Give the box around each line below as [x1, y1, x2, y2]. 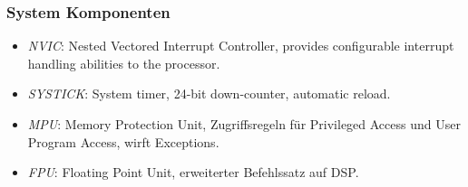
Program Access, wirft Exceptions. [27, 132, 219, 151]
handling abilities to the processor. [27, 53, 220, 72]
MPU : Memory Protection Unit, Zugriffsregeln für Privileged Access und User [27, 115, 461, 133]
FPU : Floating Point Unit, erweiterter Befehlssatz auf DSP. [27, 163, 359, 182]
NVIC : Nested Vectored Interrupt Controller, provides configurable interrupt [27, 36, 454, 55]
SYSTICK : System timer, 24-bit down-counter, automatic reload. [27, 84, 391, 103]
